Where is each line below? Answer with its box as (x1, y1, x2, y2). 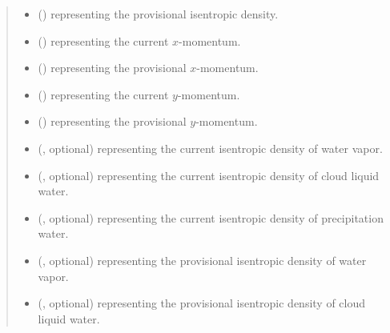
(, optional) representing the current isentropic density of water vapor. (38, 139, 383, 156)
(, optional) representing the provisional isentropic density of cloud (38, 295, 366, 311)
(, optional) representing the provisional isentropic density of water (38, 251, 367, 268)
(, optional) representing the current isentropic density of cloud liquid (38, 166, 380, 183)
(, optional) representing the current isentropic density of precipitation (38, 209, 384, 226)
